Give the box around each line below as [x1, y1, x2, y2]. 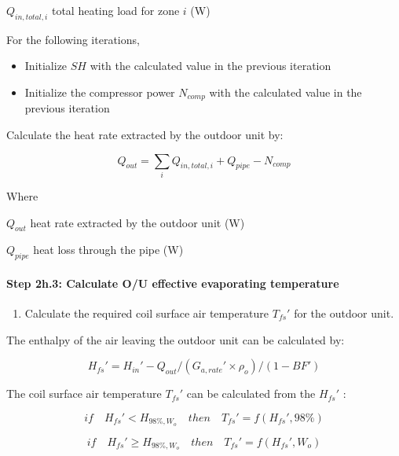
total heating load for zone [51, 2, 180, 18]
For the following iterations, [6, 31, 140, 47]
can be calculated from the [186, 385, 316, 402]
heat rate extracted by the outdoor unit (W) [30, 214, 245, 230]
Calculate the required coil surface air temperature [24, 304, 269, 321]
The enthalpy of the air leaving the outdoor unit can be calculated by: [6, 331, 345, 348]
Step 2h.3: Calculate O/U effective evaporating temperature [6, 274, 339, 291]
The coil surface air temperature [6, 385, 162, 402]
